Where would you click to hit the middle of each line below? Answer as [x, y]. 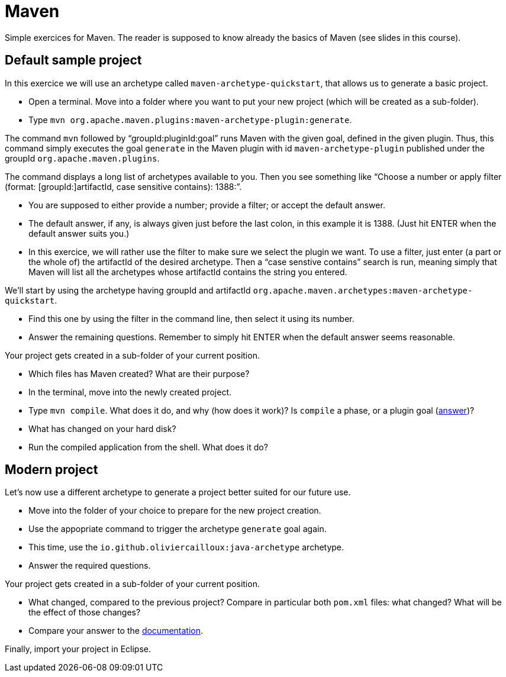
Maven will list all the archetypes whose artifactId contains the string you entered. [188, 272]
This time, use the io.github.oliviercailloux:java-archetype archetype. [186, 547]
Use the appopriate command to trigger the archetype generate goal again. [178, 529]
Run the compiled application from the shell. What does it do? [148, 447]
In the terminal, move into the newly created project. [130, 392]
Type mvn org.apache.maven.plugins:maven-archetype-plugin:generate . [190, 120]
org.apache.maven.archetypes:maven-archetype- [363, 290]
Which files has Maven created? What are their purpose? [139, 373]
